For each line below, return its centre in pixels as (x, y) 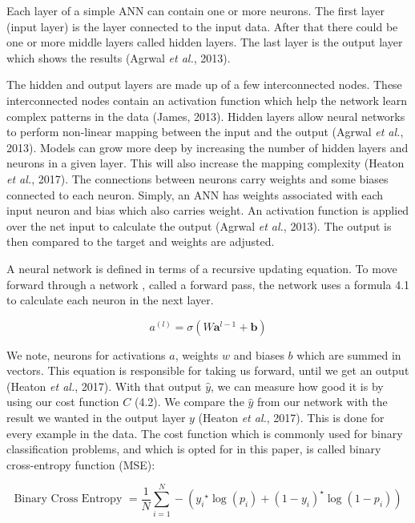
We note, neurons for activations (86, 354)
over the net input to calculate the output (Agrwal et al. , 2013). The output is (199, 225)
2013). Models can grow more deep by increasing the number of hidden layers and (207, 147)
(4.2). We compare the (189, 402)
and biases (259, 354)
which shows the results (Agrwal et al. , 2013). (119, 57)
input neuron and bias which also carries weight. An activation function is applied (208, 210)
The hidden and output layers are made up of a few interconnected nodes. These (204, 84)
